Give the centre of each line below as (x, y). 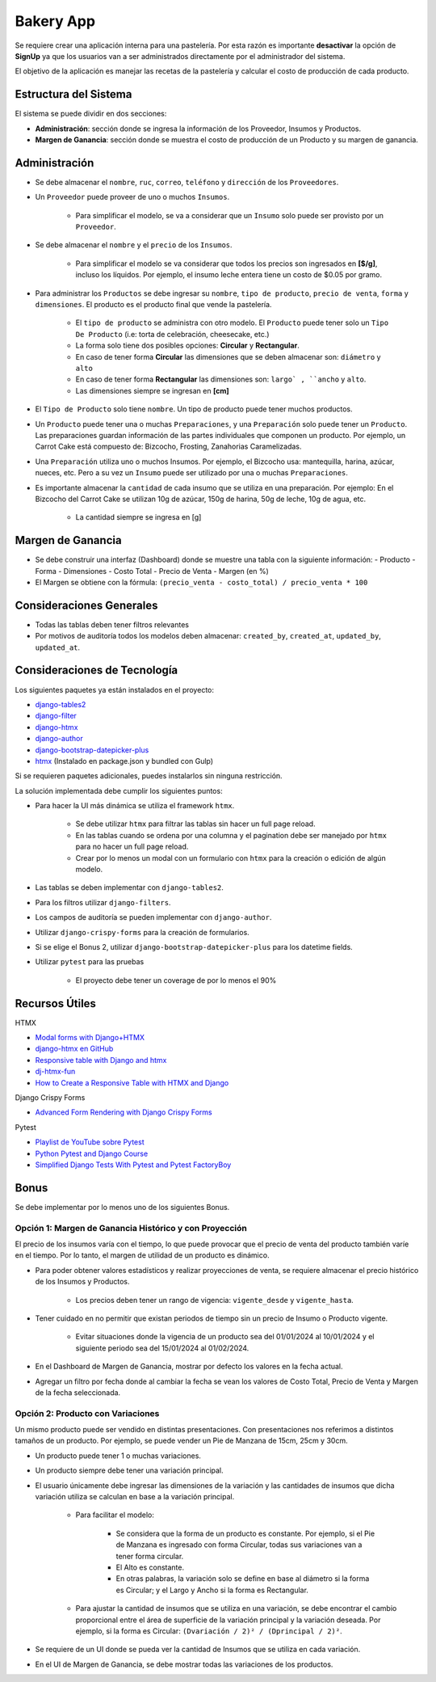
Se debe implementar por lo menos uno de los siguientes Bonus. (122, 1207)
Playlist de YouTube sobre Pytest (90, 1142)
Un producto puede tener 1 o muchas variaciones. (118, 1456)
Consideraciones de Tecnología (96, 670)
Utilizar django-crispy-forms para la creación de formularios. (142, 932)
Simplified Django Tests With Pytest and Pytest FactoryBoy (133, 1165)
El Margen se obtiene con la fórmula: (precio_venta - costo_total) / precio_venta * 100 (201, 582)
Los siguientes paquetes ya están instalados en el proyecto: (114, 689)
